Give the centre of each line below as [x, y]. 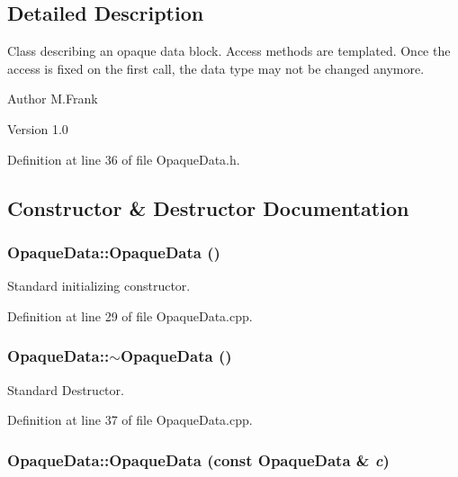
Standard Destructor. [66, 389]
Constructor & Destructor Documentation [208, 207]
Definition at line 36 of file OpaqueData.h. [124, 159]
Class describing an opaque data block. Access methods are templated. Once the [229, 51]
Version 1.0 [38, 128]
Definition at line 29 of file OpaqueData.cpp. [130, 315]
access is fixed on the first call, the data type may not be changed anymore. [216, 68]
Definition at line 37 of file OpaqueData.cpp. [130, 420]
